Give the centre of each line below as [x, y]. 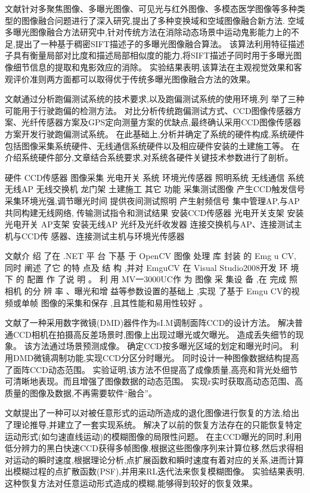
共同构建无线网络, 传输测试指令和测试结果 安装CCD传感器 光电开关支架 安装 [154, 212]
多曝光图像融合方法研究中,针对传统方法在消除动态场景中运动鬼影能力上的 [148, 32]
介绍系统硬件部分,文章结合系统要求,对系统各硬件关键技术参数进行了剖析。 [149, 157]
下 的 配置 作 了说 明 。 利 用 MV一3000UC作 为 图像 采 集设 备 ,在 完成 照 [151, 279]
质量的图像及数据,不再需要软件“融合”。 [81, 392]
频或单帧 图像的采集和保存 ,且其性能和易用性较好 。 [106, 302]
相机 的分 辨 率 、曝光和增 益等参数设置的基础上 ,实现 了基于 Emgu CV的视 [152, 291]
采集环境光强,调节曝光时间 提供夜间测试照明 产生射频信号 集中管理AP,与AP [152, 200]
